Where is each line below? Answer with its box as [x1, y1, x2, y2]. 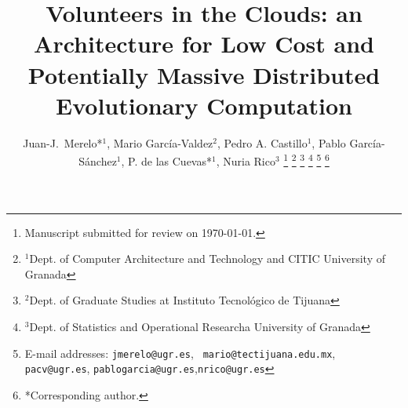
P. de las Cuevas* [128, 152, 212, 169]
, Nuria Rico [216, 152, 275, 169]
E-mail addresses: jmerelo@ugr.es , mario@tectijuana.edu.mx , [24, 344, 336, 361]
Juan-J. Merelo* [23, 134, 103, 151]
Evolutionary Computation [56, 89, 352, 121]
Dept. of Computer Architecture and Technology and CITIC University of [29, 250, 385, 267]
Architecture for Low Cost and [34, 27, 374, 60]
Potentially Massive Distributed [27, 58, 381, 90]
